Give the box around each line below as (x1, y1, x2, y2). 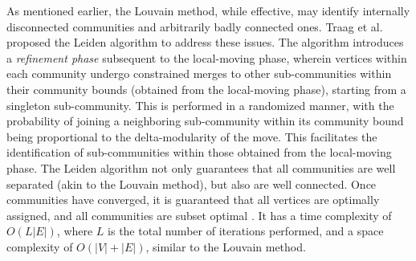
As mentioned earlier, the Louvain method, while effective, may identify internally (6, 2, 410, 18)
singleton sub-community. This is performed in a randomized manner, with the (6, 96, 394, 113)
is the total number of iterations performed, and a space (108, 222, 384, 239)
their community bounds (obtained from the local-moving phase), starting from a (6, 80, 406, 97)
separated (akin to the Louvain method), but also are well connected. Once (6, 175, 377, 192)
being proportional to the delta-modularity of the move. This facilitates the (6, 128, 377, 145)
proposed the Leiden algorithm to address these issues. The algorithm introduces (6, 34, 404, 51)
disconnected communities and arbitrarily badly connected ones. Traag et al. (6, 18, 383, 35)
